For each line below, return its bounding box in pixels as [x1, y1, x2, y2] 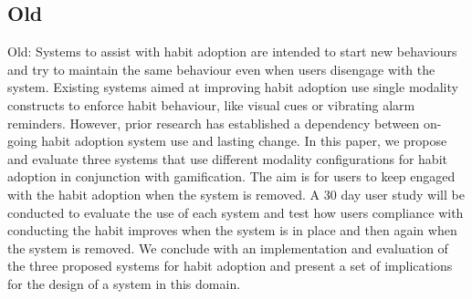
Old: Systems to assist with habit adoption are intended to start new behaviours [7, 42, 457, 61]
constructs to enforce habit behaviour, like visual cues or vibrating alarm [7, 95, 415, 114]
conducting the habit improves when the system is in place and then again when [7, 221, 457, 240]
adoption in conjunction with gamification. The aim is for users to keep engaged [7, 167, 456, 186]
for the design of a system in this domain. [7, 273, 241, 293]
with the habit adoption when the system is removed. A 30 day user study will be [7, 184, 465, 203]
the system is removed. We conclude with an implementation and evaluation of [7, 238, 448, 257]
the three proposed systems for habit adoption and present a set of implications [7, 256, 453, 275]
